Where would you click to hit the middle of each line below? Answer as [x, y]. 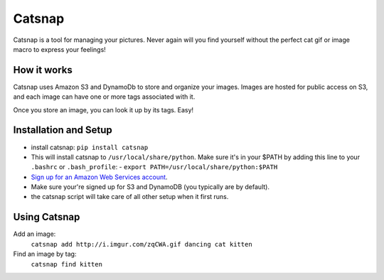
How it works [43, 70]
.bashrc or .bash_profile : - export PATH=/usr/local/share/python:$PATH [154, 167]
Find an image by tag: [45, 254]
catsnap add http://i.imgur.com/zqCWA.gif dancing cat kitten [142, 244]
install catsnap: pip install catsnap [90, 147]
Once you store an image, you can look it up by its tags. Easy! [103, 109]
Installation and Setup [63, 130]
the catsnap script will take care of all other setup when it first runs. [130, 197]
